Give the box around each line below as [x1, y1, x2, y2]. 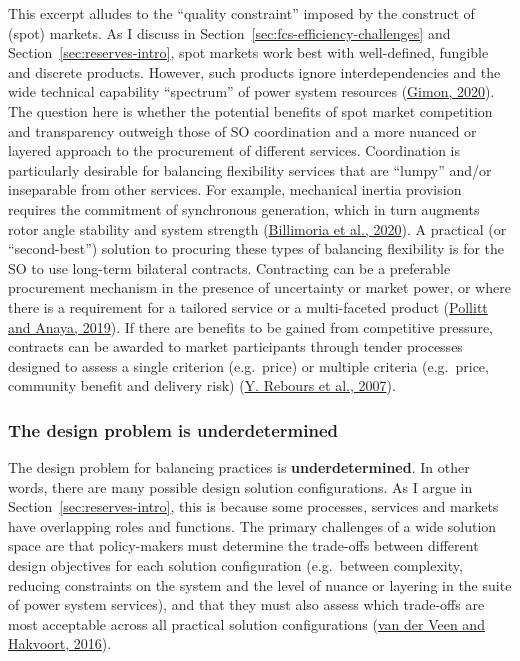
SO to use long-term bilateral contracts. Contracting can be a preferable [8, 257, 451, 278]
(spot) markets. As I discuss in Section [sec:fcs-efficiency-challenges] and [8, 22, 451, 43]
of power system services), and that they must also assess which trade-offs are [8, 594, 485, 615]
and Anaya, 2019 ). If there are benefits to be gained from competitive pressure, [8, 316, 493, 337]
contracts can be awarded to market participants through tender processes [8, 336, 463, 357]
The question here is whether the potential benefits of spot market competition [8, 100, 493, 121]
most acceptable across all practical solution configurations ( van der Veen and [8, 613, 485, 634]
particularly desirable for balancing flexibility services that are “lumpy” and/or [8, 159, 492, 180]
